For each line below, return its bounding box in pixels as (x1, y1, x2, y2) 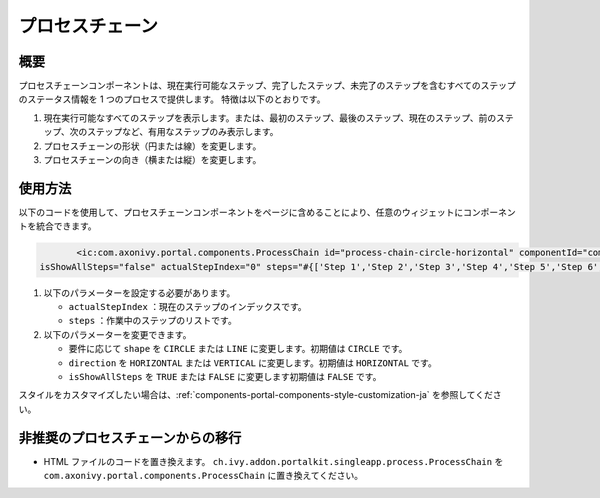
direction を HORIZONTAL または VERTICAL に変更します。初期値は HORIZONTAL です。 (68, 356, 437, 369)
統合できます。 (35, 220, 97, 232)
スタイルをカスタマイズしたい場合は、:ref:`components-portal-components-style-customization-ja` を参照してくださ (18, 389, 502, 401)
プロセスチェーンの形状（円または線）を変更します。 (43, 140, 262, 152)
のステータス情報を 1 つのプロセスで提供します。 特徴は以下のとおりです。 (18, 93, 326, 105)
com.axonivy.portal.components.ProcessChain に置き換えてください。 (43, 470, 364, 482)
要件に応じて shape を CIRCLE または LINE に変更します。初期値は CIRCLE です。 (68, 343, 408, 355)
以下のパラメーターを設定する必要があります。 (43, 286, 236, 299)
